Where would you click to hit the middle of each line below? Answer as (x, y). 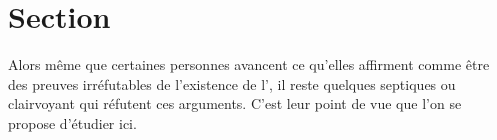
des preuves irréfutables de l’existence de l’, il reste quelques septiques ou (232, 83)
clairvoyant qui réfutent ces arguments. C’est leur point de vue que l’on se (235, 103)
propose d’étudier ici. (72, 122)
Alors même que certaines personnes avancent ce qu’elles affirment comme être (249, 64)
